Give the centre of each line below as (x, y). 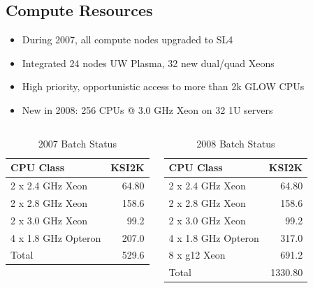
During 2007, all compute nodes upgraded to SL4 (128, 39)
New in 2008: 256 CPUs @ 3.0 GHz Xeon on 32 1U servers (147, 109)
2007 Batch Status (77, 143)
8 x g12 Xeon (197, 255)
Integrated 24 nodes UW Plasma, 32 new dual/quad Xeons (148, 63)
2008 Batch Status (236, 143)
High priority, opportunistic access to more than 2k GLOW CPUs (163, 86)
